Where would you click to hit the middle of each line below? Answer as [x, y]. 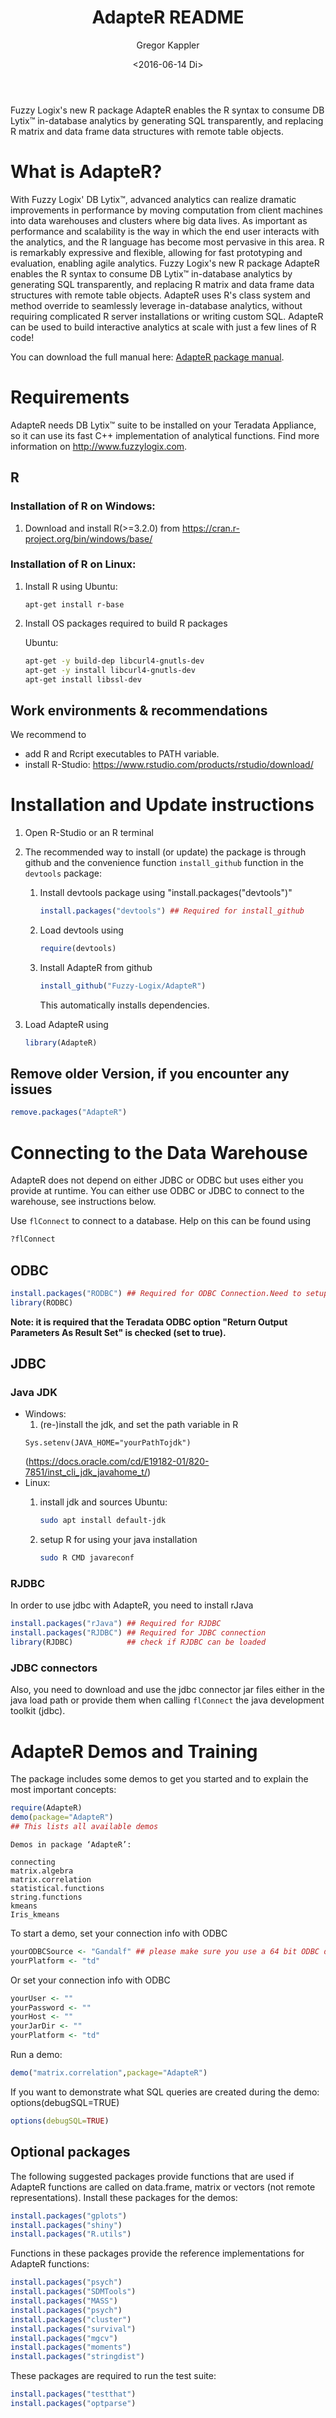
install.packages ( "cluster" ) [71, 2319]
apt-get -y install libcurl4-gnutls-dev [110, 670]
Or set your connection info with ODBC [90, 1980]
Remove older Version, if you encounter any [150, 1074]
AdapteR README [168, 17]
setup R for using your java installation [118, 1540]
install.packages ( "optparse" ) [73, 2404]
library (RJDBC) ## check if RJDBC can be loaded [138, 1642]
